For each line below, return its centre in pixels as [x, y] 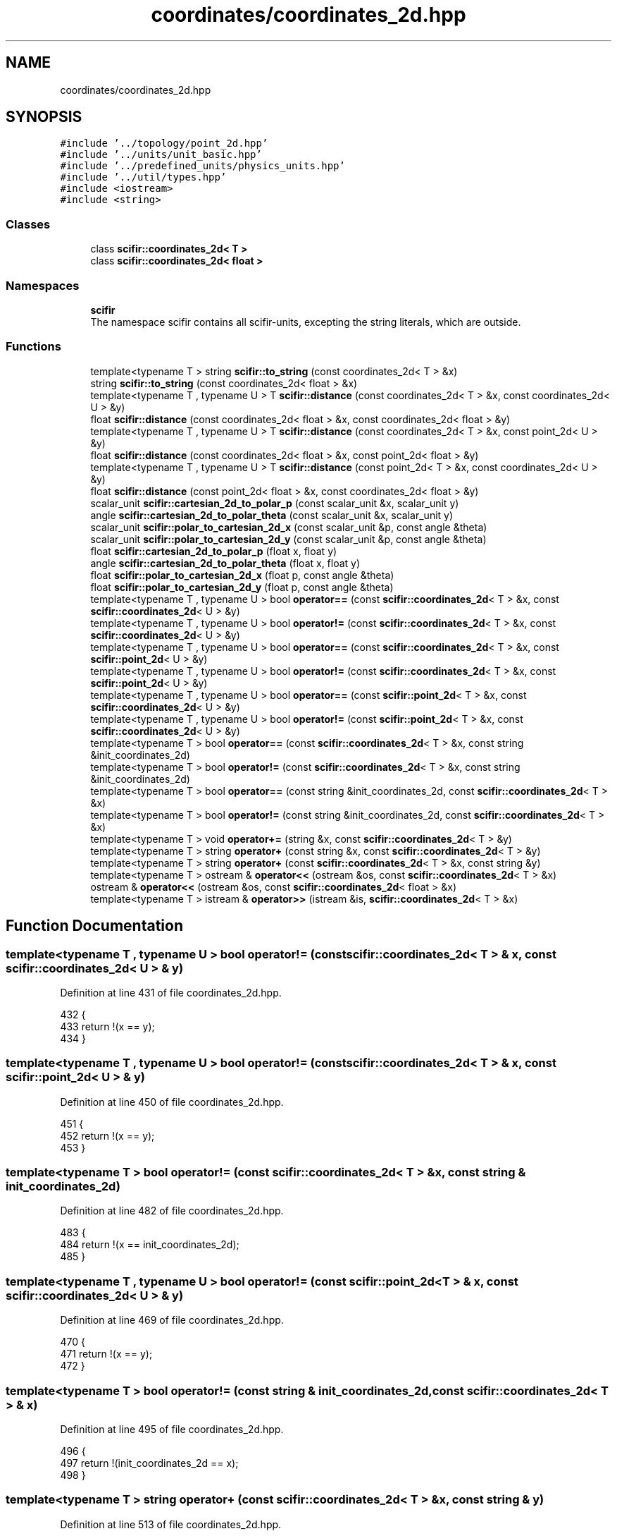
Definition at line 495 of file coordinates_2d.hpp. [172, 1429]
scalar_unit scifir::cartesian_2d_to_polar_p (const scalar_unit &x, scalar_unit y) [275, 503]
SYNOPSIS [44, 117]
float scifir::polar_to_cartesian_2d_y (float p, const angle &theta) [242, 587]
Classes [28, 224]
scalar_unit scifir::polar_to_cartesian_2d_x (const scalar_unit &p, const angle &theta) [289, 527]
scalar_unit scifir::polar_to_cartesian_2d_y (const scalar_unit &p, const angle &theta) [288, 539]
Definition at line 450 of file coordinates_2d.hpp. [172, 1102]
